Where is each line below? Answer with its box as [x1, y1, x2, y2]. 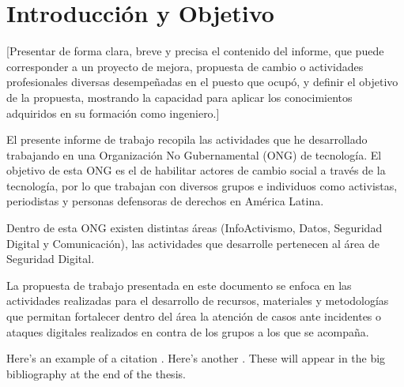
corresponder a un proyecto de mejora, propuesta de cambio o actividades [6, 58, 364, 74]
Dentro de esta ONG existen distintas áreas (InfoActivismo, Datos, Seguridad [6, 220, 383, 236]
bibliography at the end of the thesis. [6, 365, 186, 381]
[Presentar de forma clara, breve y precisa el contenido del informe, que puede [6, 43, 384, 59]
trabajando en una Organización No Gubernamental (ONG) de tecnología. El [6, 146, 382, 163]
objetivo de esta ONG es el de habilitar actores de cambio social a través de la [6, 162, 386, 178]
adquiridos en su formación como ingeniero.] [6, 104, 220, 121]
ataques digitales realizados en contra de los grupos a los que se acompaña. [6, 323, 369, 340]
